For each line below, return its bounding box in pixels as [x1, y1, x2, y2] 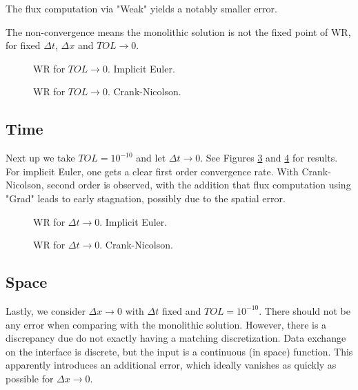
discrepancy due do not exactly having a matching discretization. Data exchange [6, 331, 346, 345]
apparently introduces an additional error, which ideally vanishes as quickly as [6, 358, 337, 372]
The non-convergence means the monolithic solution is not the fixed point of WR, [6, 24, 351, 39]
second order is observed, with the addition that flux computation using [47, 177, 351, 192]
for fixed [6, 38, 41, 52]
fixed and [161, 303, 201, 318]
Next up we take [6, 150, 75, 165]
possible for [6, 371, 54, 385]
